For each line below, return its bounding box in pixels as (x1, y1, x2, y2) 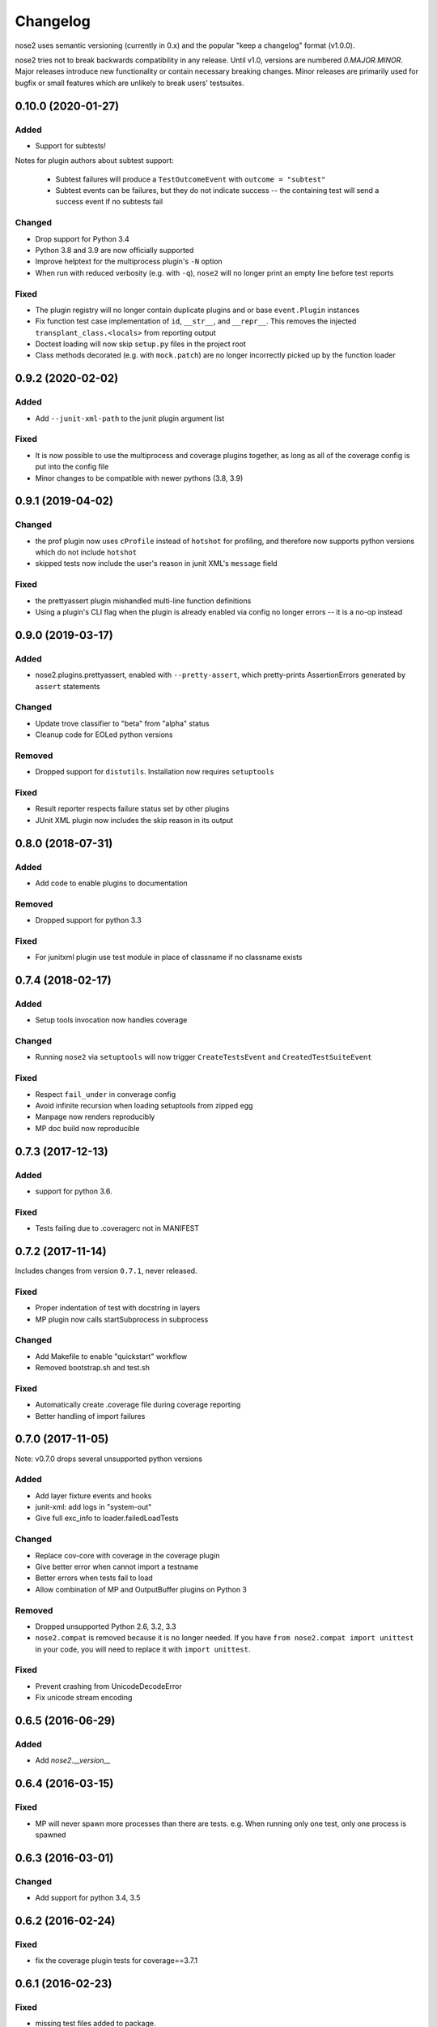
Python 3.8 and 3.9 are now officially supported (35, 245, 194, 255)
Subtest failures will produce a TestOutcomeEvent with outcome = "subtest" (55, 174, 326, 184)
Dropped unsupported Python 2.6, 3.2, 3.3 (35, 1622, 177, 1631)
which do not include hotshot (35, 547, 138, 557)
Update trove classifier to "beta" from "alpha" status (35, 718, 210, 728)
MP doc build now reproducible (35, 1123, 140, 1133)
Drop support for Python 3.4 (35, 234, 129, 243)
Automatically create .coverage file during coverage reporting (35, 1399, 241, 1410)
